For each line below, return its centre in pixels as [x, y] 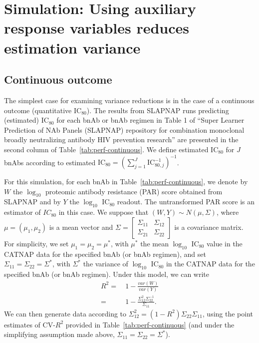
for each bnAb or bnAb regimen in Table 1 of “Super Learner [150, 120]
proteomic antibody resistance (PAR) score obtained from [134, 191]
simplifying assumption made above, [59, 334]
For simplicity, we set [36, 243]
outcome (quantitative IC [43, 110]
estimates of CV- [30, 324]
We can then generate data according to [65, 313]
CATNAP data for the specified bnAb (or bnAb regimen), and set [105, 254]
